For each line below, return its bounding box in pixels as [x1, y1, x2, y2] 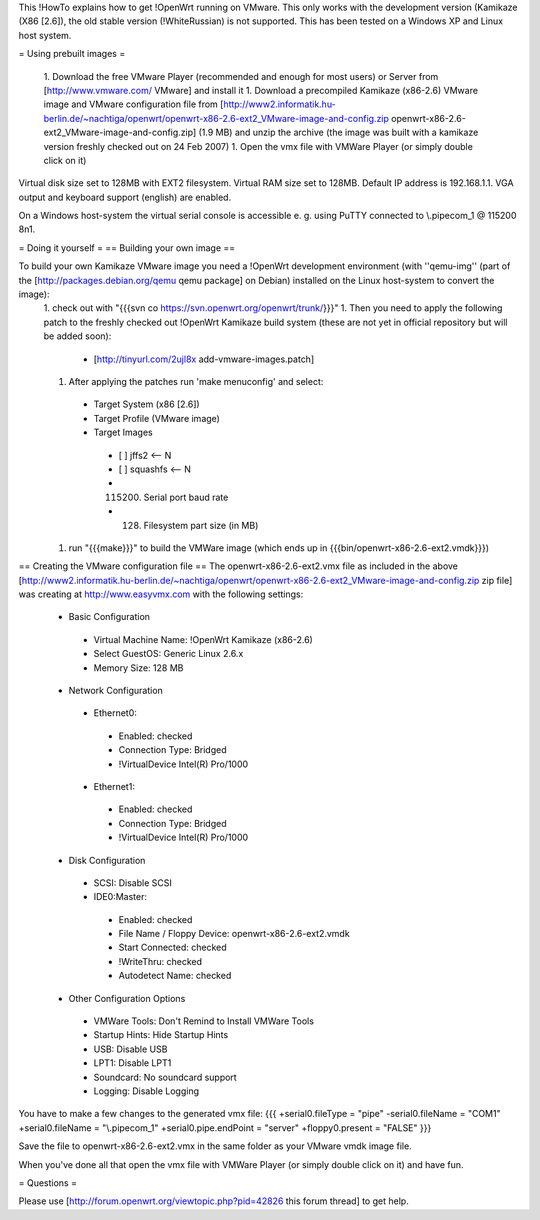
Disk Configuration [68, 854, 146, 866]
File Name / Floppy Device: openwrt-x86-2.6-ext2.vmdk [118, 928, 350, 940]
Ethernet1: [93, 780, 135, 792]
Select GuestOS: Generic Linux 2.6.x [93, 648, 244, 660]
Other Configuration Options [68, 992, 186, 1004]
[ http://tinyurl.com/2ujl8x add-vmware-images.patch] [93, 353, 315, 365]
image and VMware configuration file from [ [43, 98, 224, 110]
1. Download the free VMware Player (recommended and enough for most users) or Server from [43, 70, 439, 82]
